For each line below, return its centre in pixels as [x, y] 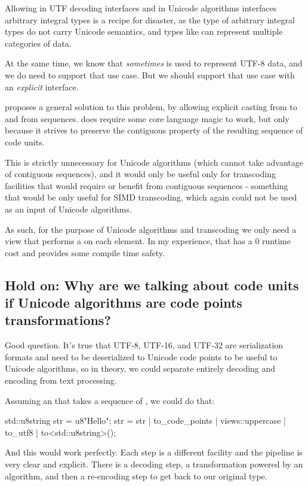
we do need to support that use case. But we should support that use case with [150, 75]
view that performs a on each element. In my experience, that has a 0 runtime [148, 241]
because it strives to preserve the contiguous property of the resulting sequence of [154, 130]
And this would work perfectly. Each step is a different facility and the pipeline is [154, 452]
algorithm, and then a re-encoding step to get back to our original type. [136, 476]
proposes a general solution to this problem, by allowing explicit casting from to [151, 107]
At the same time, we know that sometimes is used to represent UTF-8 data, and [154, 63]
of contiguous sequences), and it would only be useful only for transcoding [140, 174]
